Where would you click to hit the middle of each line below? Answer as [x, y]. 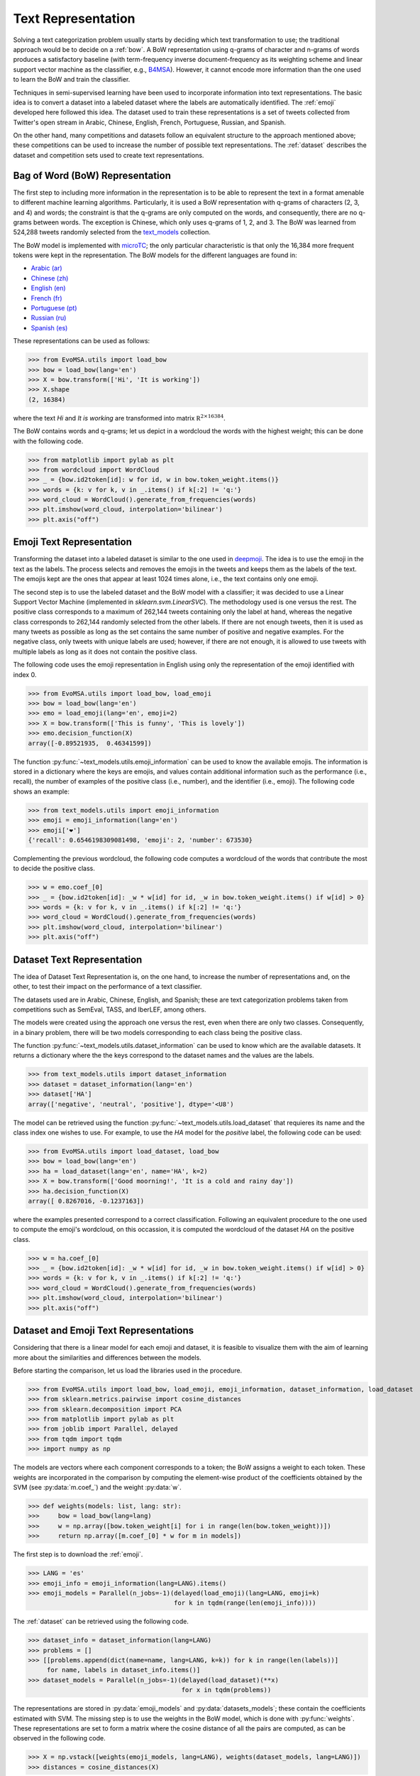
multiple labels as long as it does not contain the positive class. [105, 651]
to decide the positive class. [54, 868]
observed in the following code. [59, 1738]
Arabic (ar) [47, 268]
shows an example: [42, 791]
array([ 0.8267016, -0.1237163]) [86, 1201]
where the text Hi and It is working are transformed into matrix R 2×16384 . [120, 417]
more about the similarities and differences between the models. [107, 1358]
